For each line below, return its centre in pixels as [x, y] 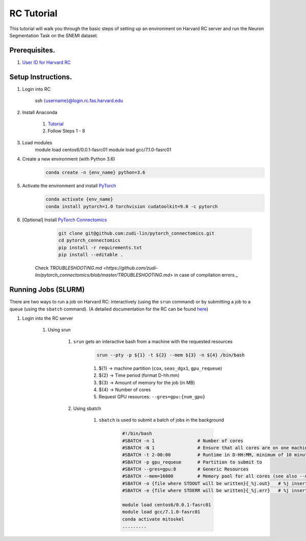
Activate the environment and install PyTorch [69, 186]
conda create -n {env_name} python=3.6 [95, 173]
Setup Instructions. [41, 77]
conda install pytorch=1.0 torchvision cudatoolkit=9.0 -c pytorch [132, 206]
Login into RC [36, 89]
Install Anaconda [40, 112]
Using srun [59, 330]
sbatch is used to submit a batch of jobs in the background [161, 420]
